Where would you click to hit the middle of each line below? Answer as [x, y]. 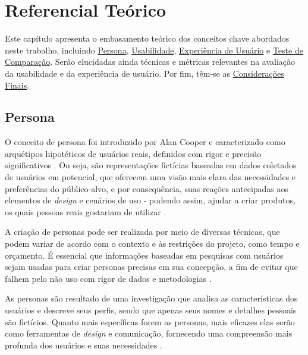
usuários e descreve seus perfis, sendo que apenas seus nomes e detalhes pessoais [151, 310]
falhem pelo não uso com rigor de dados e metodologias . [108, 278]
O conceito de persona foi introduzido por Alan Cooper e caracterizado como [145, 142]
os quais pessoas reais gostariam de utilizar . [86, 211]
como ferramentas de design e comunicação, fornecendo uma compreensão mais [149, 333]
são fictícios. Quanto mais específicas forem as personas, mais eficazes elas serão [150, 321]
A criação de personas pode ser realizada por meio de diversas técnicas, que [142, 232]
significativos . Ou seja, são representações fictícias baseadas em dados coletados [151, 165]
